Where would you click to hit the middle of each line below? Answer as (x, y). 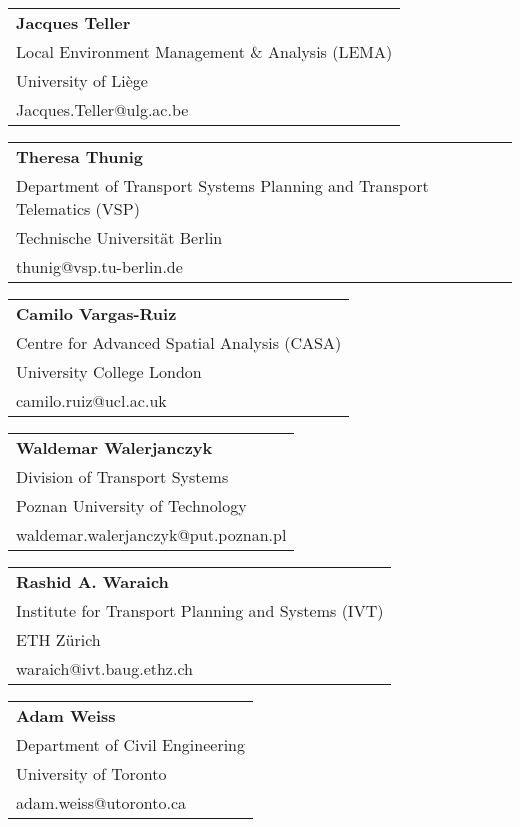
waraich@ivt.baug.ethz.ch (104, 668)
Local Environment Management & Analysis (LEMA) (204, 51)
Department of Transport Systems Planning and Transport (222, 185)
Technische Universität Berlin (119, 237)
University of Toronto (91, 773)
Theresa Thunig (80, 156)
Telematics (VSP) (78, 208)
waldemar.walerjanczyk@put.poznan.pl (151, 534)
